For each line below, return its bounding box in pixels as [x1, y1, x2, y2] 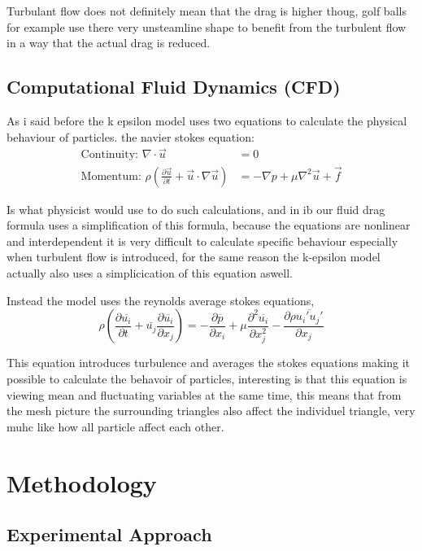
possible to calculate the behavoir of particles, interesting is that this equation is [7, 370, 407, 387]
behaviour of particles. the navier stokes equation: [7, 128, 255, 145]
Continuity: [80, 149, 138, 161]
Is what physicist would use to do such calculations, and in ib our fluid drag [7, 200, 385, 217]
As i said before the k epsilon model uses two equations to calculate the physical [7, 112, 407, 129]
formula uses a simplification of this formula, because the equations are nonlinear [7, 216, 411, 234]
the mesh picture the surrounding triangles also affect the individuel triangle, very [7, 402, 415, 419]
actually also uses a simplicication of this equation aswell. [7, 265, 294, 282]
